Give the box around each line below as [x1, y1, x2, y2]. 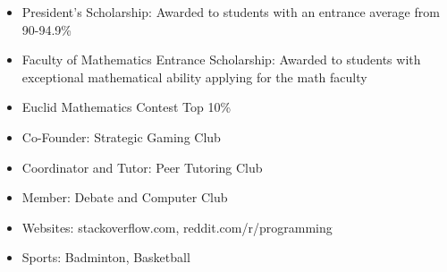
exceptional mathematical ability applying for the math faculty [21, 67, 367, 86]
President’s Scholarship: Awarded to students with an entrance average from [21, 3, 440, 21]
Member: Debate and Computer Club [21, 188, 228, 207]
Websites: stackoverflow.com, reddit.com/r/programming [21, 217, 333, 236]
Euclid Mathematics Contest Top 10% [21, 98, 232, 116]
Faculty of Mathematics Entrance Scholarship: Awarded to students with [21, 50, 421, 69]
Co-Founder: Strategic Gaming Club [21, 127, 221, 146]
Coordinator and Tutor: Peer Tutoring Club [21, 157, 263, 176]
